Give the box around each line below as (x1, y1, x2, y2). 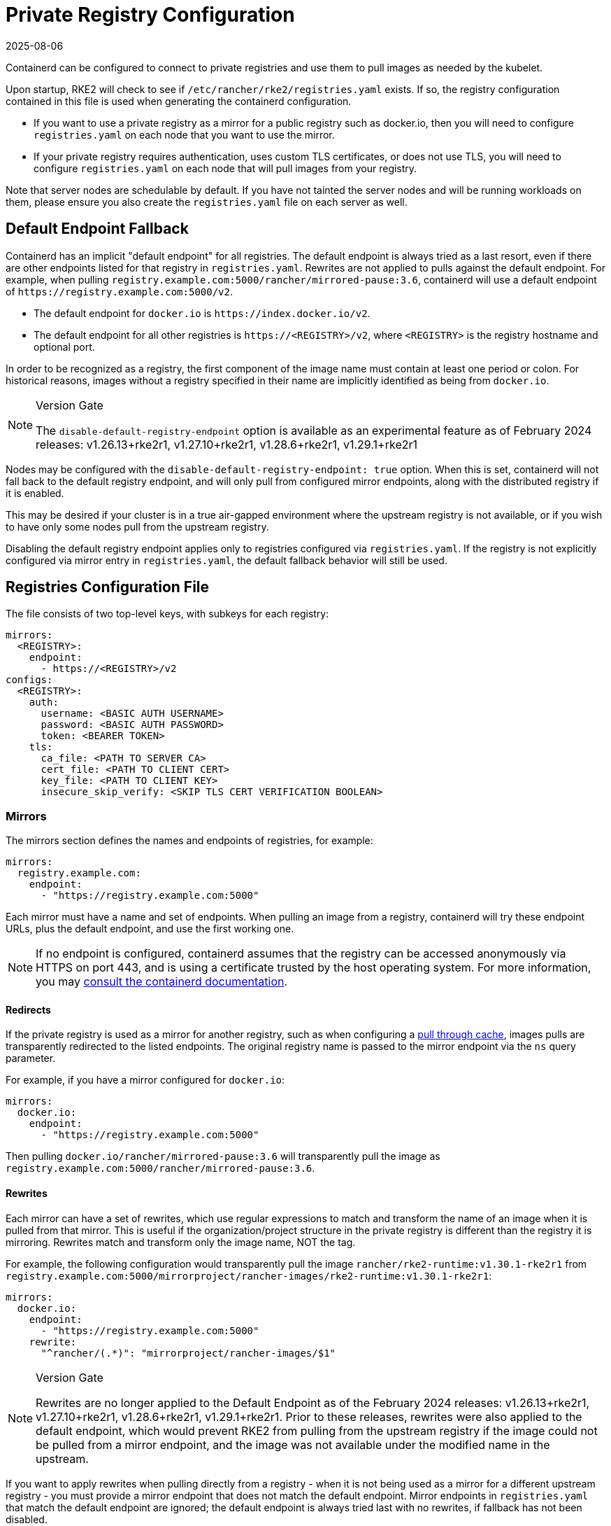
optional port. (34, 340, 95, 353)
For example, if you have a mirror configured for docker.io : (6, 1074, 285, 1086)
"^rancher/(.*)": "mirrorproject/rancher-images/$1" (41, 1347, 336, 1359)
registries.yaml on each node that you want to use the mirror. (34, 128, 335, 141)
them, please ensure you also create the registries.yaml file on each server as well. (6, 195, 408, 208)
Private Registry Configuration (6, 3, 295, 27)
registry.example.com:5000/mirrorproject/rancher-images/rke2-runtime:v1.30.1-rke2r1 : (6, 1269, 492, 1282)
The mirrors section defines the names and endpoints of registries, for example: (6, 834, 373, 847)
